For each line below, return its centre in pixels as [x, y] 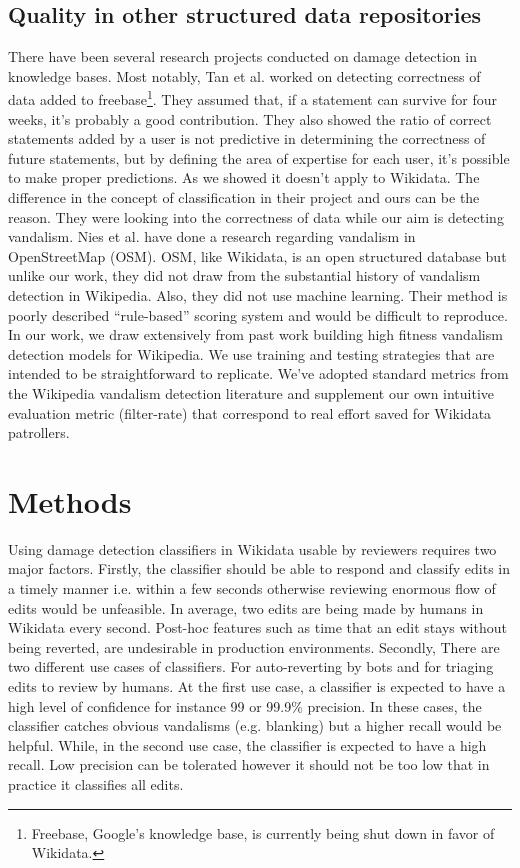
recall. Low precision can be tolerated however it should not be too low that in [249, 764]
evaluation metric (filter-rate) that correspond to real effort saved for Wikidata [250, 412]
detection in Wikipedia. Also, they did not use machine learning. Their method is [258, 294]
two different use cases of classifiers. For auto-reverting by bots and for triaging [251, 666]
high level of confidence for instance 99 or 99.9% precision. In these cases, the [245, 705]
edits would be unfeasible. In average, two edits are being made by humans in [246, 607]
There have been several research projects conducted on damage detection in [242, 56]
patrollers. [39, 432]
